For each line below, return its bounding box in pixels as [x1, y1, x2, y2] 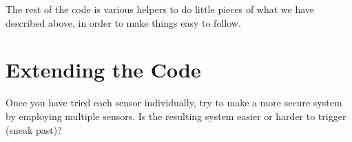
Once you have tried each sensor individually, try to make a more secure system [6, 95, 342, 110]
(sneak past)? [6, 122, 62, 137]
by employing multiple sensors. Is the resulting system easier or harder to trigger [6, 108, 346, 123]
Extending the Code [6, 56, 201, 84]
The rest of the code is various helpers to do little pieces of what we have [6, 2, 315, 16]
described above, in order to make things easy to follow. [6, 15, 241, 29]
